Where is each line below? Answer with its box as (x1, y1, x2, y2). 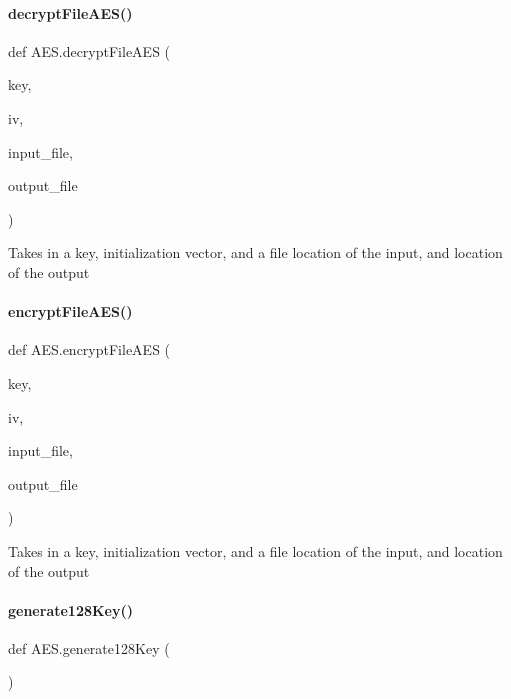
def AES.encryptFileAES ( (8, 339, 171, 360)
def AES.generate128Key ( (8, 637, 170, 658)
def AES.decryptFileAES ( (8, 40, 171, 61)
